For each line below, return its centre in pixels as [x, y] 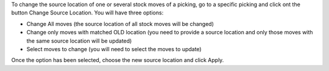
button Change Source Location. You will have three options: [87, 13]
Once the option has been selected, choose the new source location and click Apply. [118, 60]
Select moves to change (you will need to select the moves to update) [114, 49]
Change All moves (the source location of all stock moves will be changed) [120, 23]
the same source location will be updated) [79, 41]
